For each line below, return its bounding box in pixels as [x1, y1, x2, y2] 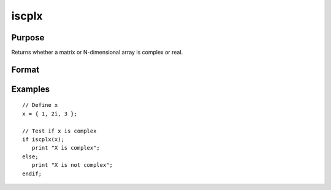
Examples [11, 84, 50, 94]
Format [11, 64, 40, 75]
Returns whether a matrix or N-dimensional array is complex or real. [11, 49, 183, 56]
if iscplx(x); [22, 136, 64, 143]
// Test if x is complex [22, 127, 97, 134]
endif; [22, 170, 42, 177]
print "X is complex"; [31, 144, 101, 152]
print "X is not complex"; [31, 162, 113, 169]
